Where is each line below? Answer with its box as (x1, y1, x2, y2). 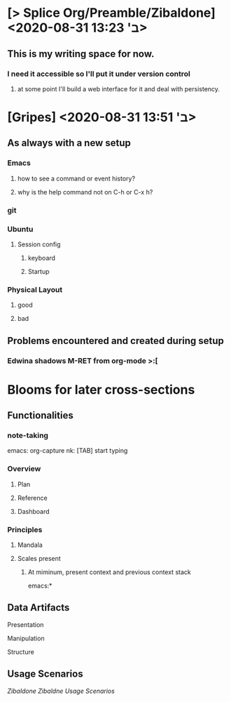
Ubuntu (7, 224, 34, 234)
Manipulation (7, 634, 45, 642)
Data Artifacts (7, 602, 70, 614)
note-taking (7, 430, 49, 440)
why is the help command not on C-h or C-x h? (17, 187, 153, 196)
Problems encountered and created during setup (7, 335, 224, 347)
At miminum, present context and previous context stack (27, 568, 191, 576)
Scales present (17, 555, 61, 563)
